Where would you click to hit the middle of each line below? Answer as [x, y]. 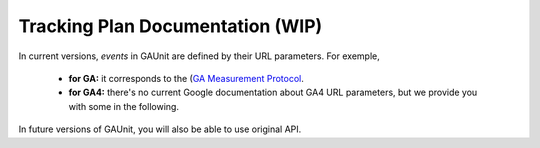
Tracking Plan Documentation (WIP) [170, 26]
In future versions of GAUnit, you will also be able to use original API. [160, 129]
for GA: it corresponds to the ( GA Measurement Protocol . [186, 78]
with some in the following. [124, 106]
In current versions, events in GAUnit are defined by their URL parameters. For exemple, [199, 56]
